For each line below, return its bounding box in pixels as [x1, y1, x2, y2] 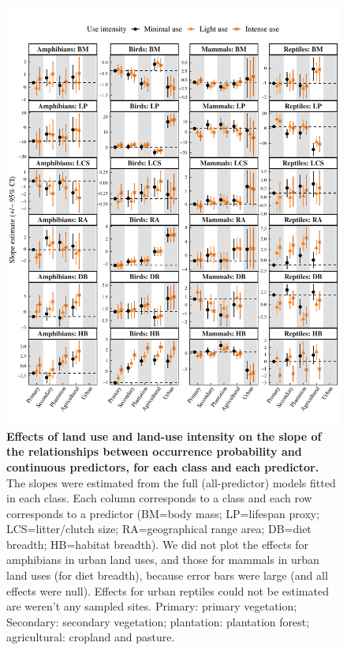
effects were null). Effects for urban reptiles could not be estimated [6, 582, 329, 599]
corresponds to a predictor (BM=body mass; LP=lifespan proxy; [6, 505, 320, 521]
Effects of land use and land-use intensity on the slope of [6, 427, 322, 444]
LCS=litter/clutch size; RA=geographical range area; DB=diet [6, 520, 312, 537]
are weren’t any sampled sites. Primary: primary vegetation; [6, 598, 297, 614]
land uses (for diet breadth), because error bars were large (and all [6, 567, 328, 584]
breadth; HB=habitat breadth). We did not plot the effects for [6, 535, 309, 552]
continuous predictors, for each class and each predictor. [6, 458, 319, 475]
